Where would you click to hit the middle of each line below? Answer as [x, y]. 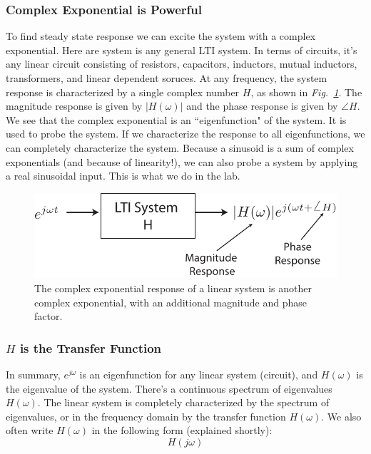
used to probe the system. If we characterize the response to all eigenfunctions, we [185, 134]
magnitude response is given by [74, 106]
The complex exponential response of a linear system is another [173, 288]
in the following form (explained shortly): [182, 430]
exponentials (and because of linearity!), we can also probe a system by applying [182, 161]
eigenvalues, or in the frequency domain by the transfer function [146, 416]
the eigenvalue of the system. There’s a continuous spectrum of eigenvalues [169, 388]
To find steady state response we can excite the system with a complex [161, 36]
